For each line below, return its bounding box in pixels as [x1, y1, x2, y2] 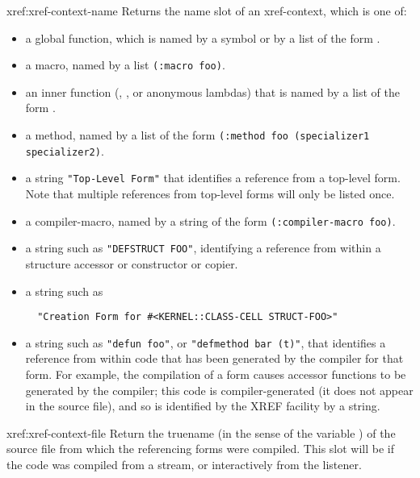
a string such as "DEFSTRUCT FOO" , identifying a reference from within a [25, 239, 381, 256]
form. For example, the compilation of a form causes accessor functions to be [25, 366, 406, 382]
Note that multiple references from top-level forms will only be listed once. [25, 185, 395, 202]
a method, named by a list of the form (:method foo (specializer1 [25, 127, 370, 143]
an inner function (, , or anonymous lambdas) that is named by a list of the [25, 83, 400, 100]
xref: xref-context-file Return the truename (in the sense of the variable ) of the [6, 424, 396, 441]
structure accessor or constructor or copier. [25, 255, 238, 272]
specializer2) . [25, 142, 104, 159]
